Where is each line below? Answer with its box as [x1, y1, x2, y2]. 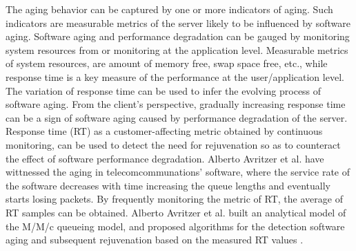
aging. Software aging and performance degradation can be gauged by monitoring [6, 29, 350, 44]
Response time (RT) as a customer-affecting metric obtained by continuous [6, 124, 323, 138]
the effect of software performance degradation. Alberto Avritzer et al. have [6, 151, 324, 165]
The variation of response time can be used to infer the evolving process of [6, 83, 322, 97]
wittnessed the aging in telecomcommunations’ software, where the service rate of [6, 165, 350, 179]
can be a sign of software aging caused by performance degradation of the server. [6, 110, 348, 124]
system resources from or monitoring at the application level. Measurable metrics [6, 42, 348, 57]
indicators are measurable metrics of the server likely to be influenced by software [6, 15, 350, 30]
